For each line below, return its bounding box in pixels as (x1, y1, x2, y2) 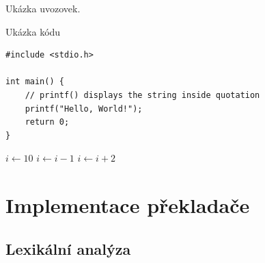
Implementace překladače (5, 191, 250, 219)
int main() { (5, 77, 64, 87)
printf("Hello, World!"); (25, 103, 143, 114)
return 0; (25, 117, 70, 127)
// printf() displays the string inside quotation (25, 90, 260, 100)
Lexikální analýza (5, 238, 131, 259)
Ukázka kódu (5, 24, 61, 38)
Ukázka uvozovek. (5, 1, 81, 15)
